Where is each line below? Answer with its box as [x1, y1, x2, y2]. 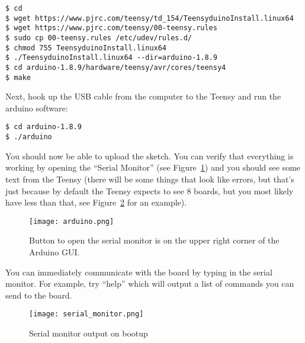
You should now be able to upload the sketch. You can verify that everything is [5, 149, 294, 162]
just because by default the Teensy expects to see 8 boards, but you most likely [5, 184, 294, 197]
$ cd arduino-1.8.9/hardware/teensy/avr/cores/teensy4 [5, 63, 226, 72]
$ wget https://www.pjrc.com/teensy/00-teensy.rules [5, 24, 217, 33]
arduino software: [5, 101, 68, 114]
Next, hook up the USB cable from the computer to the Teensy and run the [5, 90, 281, 102]
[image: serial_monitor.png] [29, 310, 144, 319]
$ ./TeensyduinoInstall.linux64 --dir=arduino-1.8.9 [5, 53, 217, 62]
